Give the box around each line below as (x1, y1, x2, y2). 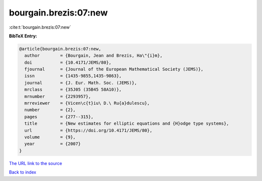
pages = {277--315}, (24, 114, 94, 119)
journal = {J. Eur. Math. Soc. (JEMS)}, (24, 80, 137, 85)
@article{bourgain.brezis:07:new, (19, 46, 101, 51)
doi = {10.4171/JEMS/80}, (24, 60, 112, 65)
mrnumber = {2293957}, (24, 94, 91, 99)
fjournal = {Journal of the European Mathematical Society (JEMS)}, (24, 66, 204, 72)
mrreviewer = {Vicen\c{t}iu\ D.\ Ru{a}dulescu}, (24, 100, 150, 106)
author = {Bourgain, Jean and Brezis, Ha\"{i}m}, (24, 53, 163, 58)
